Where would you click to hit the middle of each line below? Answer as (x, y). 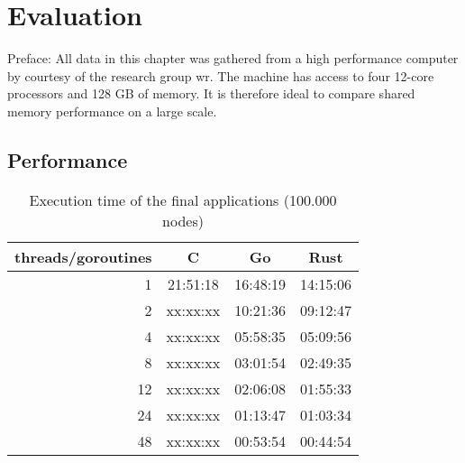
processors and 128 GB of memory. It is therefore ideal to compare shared (211, 93)
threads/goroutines (83, 256)
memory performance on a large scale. (112, 111)
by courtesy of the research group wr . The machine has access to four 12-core (221, 75)
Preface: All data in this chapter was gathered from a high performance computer (233, 58)
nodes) (183, 220)
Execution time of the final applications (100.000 (183, 199)
